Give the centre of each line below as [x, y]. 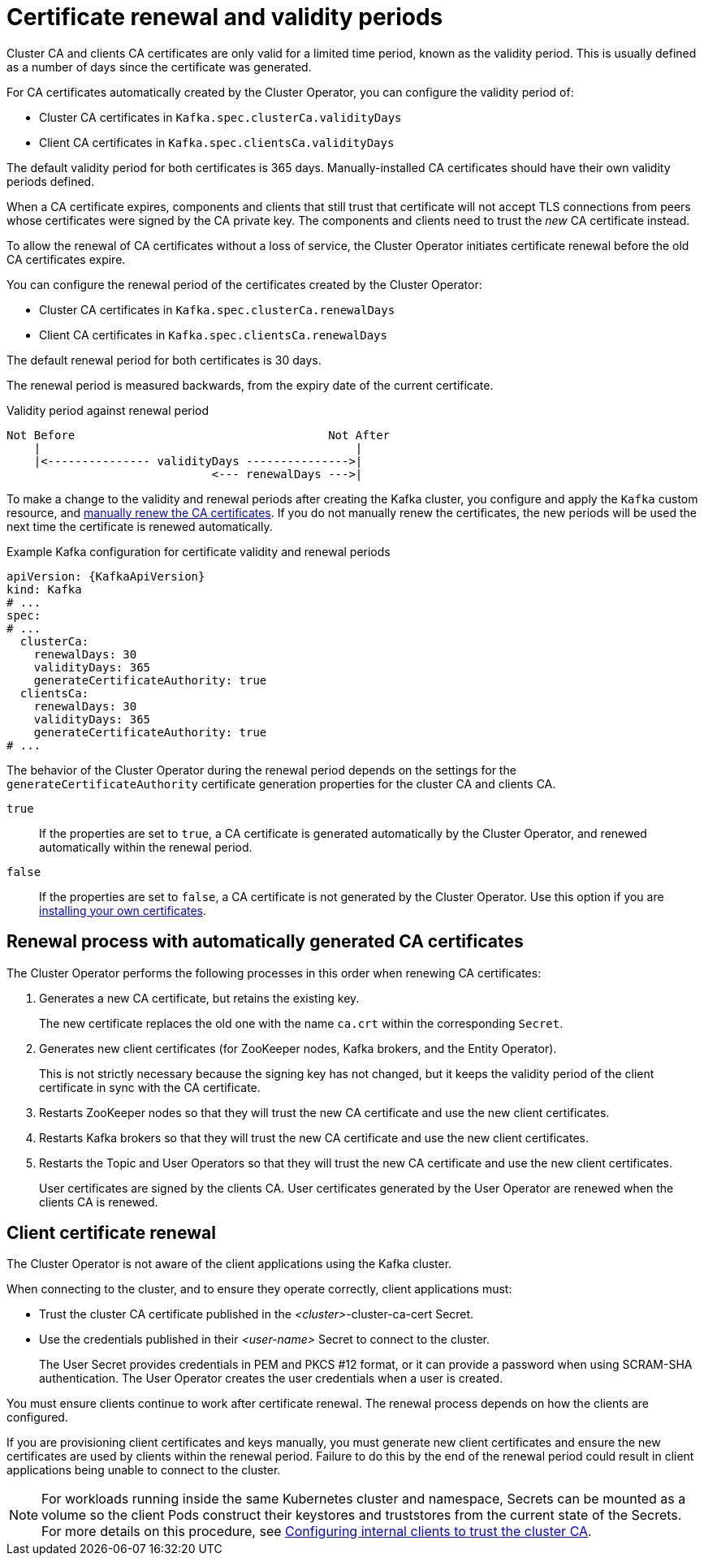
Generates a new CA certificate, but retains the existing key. [199, 998]
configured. [37, 1417]
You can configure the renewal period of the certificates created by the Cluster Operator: [244, 284]
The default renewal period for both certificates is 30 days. [164, 360]
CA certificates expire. [66, 259]
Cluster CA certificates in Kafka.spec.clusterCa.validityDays [220, 117]
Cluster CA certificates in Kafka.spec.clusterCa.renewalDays [217, 309]
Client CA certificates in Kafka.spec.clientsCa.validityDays [217, 142]
